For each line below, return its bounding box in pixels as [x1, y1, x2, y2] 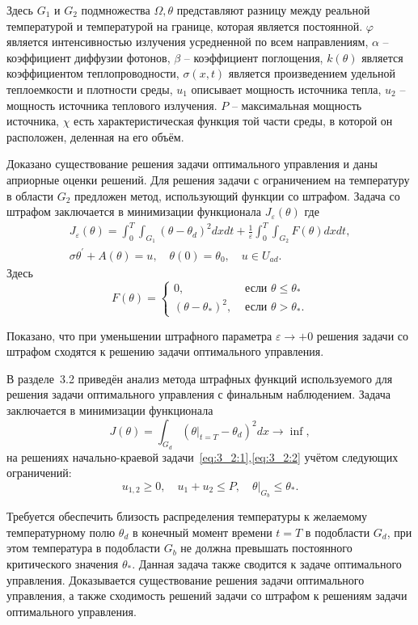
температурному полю [6, 523, 116, 540]
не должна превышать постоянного [180, 539, 353, 556]
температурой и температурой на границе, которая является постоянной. [6, 17, 363, 34]
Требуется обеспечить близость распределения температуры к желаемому [6, 508, 368, 525]
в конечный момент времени [132, 523, 272, 540]
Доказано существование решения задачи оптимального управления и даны [6, 155, 378, 172]
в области [6, 187, 54, 204]
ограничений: [6, 464, 72, 481]
